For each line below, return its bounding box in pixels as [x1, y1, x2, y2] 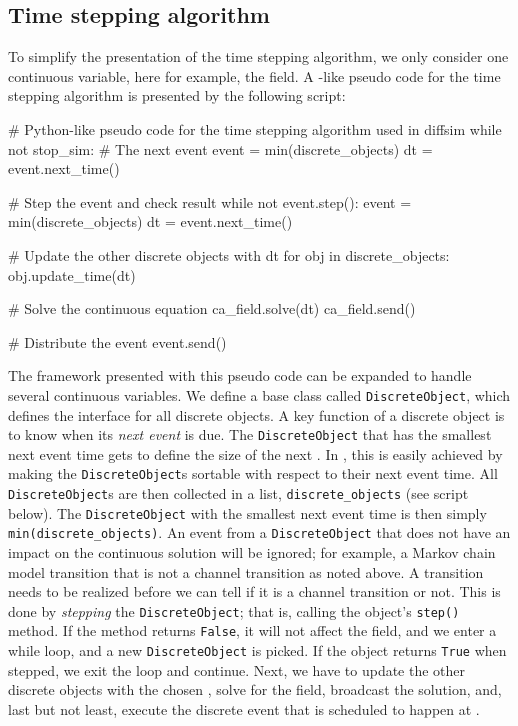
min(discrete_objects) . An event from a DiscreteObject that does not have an [8, 522, 511, 543]
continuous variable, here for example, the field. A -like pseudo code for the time [8, 65, 501, 86]
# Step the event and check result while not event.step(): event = [8, 191, 412, 212]
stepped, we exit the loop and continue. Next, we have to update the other [8, 659, 466, 680]
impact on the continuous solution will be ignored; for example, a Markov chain [8, 542, 496, 563]
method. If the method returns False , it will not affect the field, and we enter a [8, 620, 497, 641]
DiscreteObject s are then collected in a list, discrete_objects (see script [8, 483, 469, 504]
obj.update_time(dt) [8, 264, 136, 285]
